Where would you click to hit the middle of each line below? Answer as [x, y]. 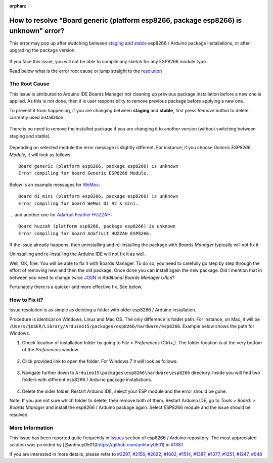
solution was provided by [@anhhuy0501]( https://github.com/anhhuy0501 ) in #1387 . [97, 445]
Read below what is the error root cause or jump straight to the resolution [86, 71]
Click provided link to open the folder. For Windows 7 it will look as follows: [100, 361]
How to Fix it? [26, 300]
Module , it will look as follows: [40, 155]
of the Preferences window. [51, 350]
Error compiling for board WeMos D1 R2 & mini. [78, 203]
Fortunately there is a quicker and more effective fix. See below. [76, 287]
